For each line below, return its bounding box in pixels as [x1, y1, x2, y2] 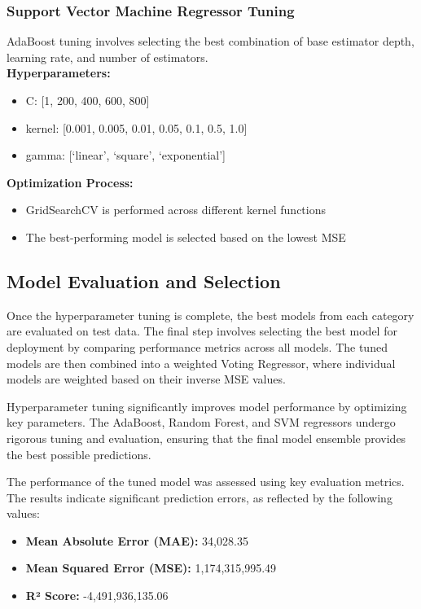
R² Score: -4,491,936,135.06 [25, 587, 169, 604]
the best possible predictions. [7, 445, 151, 462]
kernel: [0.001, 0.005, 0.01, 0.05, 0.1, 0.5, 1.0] [25, 119, 248, 136]
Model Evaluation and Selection [7, 268, 281, 293]
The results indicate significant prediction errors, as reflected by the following [7, 489, 392, 506]
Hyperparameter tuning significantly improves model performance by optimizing [7, 397, 407, 414]
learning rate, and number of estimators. [7, 48, 208, 65]
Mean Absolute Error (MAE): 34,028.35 [25, 532, 248, 549]
